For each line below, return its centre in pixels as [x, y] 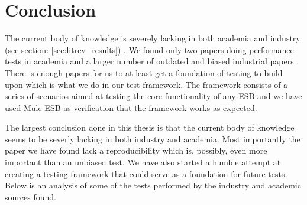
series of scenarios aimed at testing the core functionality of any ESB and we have [153, 96]
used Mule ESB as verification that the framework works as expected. [131, 107]
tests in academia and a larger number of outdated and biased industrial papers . [152, 61]
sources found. [30, 196]
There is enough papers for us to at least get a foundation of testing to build [144, 72]
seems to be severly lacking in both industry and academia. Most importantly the [153, 139]
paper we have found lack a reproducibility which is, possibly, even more [136, 150]
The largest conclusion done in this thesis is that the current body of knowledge [150, 127]
